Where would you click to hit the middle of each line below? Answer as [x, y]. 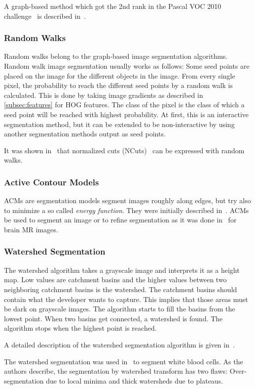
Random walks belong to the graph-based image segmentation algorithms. [116, 56]
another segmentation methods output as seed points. [85, 134]
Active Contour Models [52, 182]
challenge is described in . [45, 16]
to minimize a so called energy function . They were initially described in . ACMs [127, 210]
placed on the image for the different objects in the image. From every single [120, 75]
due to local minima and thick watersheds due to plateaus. [135, 380]
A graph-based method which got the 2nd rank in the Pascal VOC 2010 [113, 6]
